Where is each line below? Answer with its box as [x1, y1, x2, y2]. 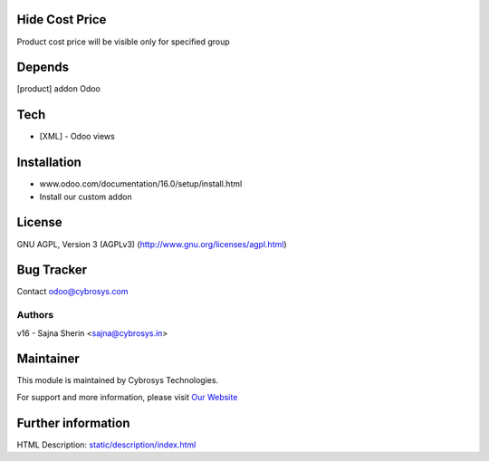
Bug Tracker [16, 263, 88, 278]
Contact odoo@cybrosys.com [16, 286, 129, 297]
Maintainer [16, 351, 81, 367]
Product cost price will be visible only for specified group [16, 36, 230, 47]
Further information [16, 415, 130, 430]
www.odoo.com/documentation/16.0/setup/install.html [39, 178, 243, 189]
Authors [16, 309, 54, 322]
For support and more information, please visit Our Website [16, 391, 238, 402]
